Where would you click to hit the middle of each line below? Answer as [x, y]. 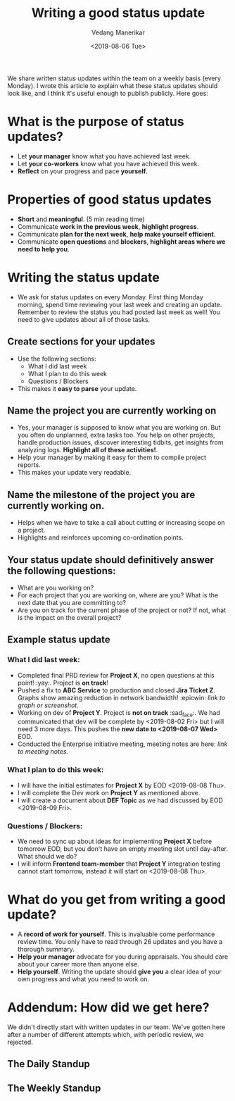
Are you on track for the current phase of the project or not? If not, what [122, 610]
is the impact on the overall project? [69, 617]
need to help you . [43, 249]
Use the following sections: [57, 359]
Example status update [59, 640]
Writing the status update [83, 278]
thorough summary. [46, 950]
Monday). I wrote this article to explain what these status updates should [113, 85]
